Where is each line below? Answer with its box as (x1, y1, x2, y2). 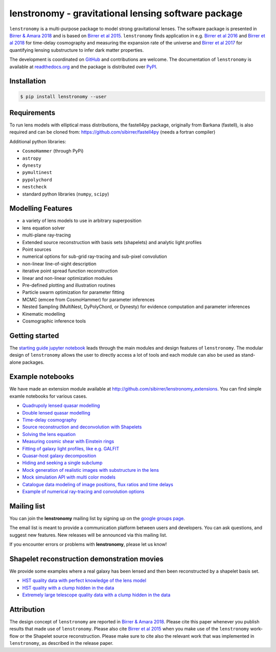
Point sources (22, 246, 52, 252)
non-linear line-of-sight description (22, 260, 97, 267)
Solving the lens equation (22, 431, 76, 437)
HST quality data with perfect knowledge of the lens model (22, 577, 147, 583)
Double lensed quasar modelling (22, 409, 90, 416)
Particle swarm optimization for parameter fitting (22, 289, 125, 295)
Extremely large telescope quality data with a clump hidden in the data (22, 592, 171, 598)
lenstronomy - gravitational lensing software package (9, 8, 243, 19)
